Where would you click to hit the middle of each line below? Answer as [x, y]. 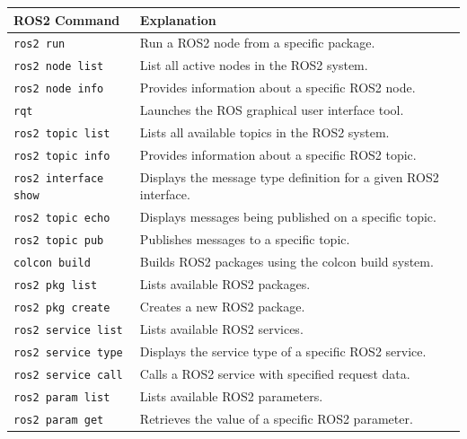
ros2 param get [59, 420]
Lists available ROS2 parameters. [231, 395]
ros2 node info [59, 89]
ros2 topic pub [59, 241]
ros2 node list [59, 67]
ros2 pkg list [56, 286]
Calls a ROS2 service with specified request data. [275, 373]
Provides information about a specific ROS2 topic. [278, 154]
